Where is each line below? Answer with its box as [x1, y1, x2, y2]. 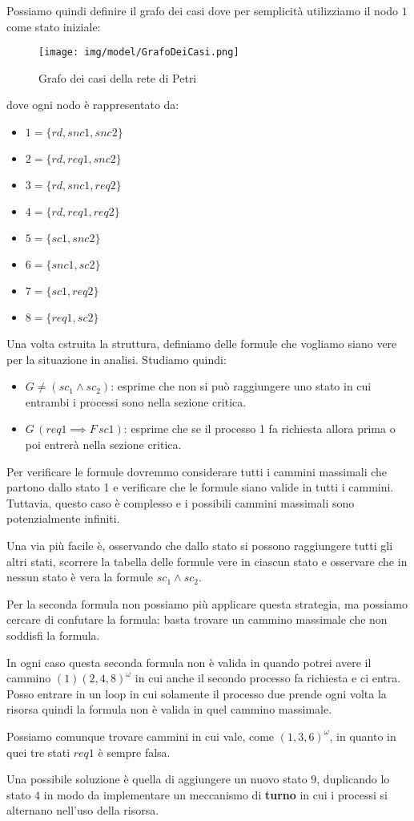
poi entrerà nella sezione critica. [25, 436, 182, 452]
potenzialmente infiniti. [6, 510, 120, 527]
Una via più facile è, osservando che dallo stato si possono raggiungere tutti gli [6, 536, 393, 553]
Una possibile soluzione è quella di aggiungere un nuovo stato [6, 770, 307, 787]
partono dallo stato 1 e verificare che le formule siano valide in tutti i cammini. [6, 479, 394, 495]
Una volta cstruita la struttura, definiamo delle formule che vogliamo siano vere [6, 335, 397, 352]
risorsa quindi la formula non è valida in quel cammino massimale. [6, 701, 332, 718]
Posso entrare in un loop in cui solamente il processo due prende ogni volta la [6, 685, 387, 702]
